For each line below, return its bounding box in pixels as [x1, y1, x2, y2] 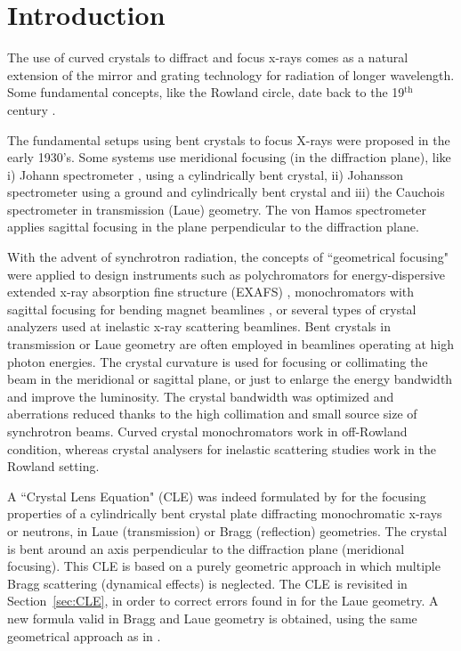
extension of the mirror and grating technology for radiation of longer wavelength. [7, 65, 455, 84]
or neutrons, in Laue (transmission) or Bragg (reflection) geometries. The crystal [7, 521, 448, 540]
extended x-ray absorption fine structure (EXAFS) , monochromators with [7, 282, 415, 301]
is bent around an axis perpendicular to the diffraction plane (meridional [7, 539, 405, 557]
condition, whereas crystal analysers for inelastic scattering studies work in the [7, 439, 436, 458]
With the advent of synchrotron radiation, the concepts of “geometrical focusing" [7, 248, 449, 266]
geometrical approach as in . [7, 626, 161, 645]
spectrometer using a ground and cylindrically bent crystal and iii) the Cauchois [7, 183, 445, 201]
